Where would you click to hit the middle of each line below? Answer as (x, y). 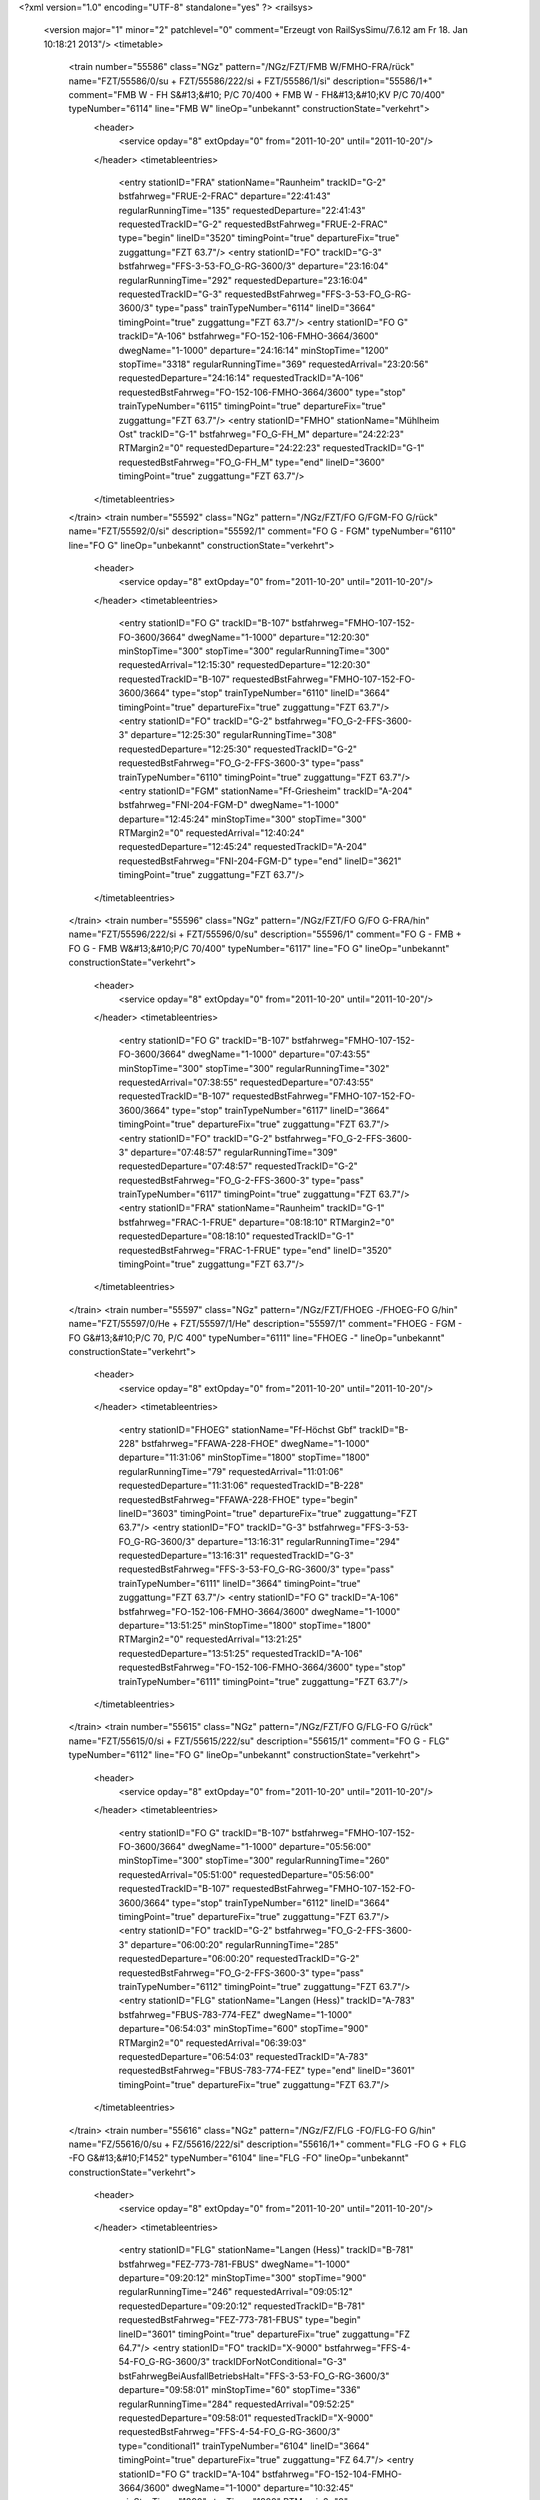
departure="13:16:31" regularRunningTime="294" (298, 1541)
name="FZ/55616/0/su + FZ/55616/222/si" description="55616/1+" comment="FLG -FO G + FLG (267, 2144)
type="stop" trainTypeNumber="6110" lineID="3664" (280, 693)
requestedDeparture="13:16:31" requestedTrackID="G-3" (236, 1556)
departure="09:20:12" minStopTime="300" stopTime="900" (242, 2278)
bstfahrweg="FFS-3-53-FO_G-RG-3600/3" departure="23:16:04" (253, 266)
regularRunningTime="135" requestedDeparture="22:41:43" (242, 210)
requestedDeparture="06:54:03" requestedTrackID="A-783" (243, 2056)
